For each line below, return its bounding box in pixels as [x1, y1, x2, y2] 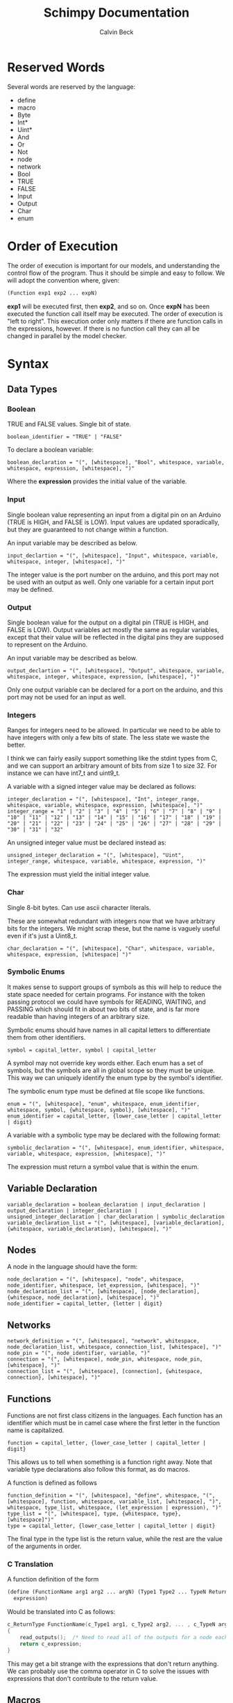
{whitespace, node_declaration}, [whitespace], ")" [7, 1294, 159, 1302]
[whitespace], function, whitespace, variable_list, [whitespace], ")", [7, 1498, 222, 1505]
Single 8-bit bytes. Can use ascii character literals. [7, 903, 151, 911]
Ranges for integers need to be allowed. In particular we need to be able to [7, 726, 221, 734]
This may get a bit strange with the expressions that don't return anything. [7, 1659, 219, 1668]
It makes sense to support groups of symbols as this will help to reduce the [7, 983, 222, 991]
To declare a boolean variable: [7, 446, 94, 454]
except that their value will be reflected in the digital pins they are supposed [7, 633, 224, 641]
